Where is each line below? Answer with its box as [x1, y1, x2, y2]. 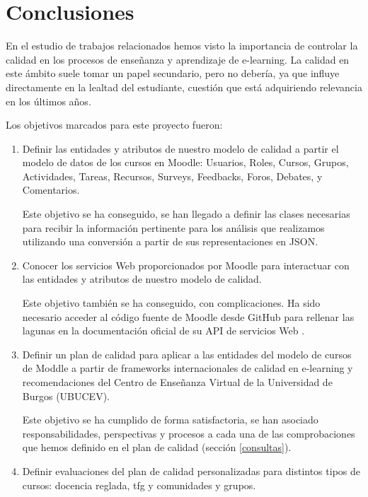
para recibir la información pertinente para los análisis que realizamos [22, 220, 325, 235]
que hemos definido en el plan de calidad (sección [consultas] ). [22, 440, 292, 455]
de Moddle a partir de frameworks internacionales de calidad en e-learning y [22, 361, 353, 375]
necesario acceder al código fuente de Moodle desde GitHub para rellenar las [22, 309, 355, 324]
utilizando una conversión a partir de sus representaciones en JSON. [22, 234, 318, 249]
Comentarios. [22, 182, 80, 197]
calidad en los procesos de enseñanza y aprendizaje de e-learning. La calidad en [6, 52, 350, 66]
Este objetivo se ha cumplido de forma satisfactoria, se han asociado [22, 412, 318, 427]
